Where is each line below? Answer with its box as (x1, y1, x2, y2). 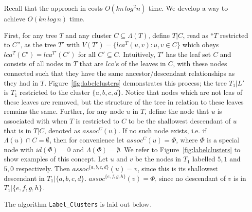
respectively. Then (16, 163, 70, 173)
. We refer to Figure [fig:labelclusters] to (120, 144, 240, 154)
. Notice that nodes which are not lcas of (121, 87, 242, 97)
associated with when (4, 115, 68, 125)
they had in (4, 77, 38, 88)
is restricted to (75, 115, 119, 125)
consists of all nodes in (4, 58, 71, 69)
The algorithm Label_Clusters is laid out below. (4, 198, 151, 209)
